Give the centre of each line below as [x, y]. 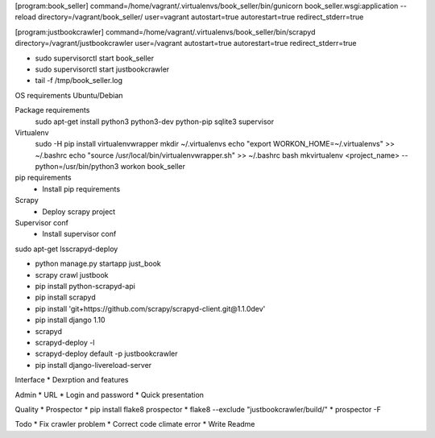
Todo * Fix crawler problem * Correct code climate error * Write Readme [135, 424]
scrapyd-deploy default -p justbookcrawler [106, 353]
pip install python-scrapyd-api [85, 286]
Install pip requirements [81, 188]
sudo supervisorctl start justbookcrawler [102, 69]
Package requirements [52, 110]
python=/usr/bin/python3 [77, 167]
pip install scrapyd [65, 297]
